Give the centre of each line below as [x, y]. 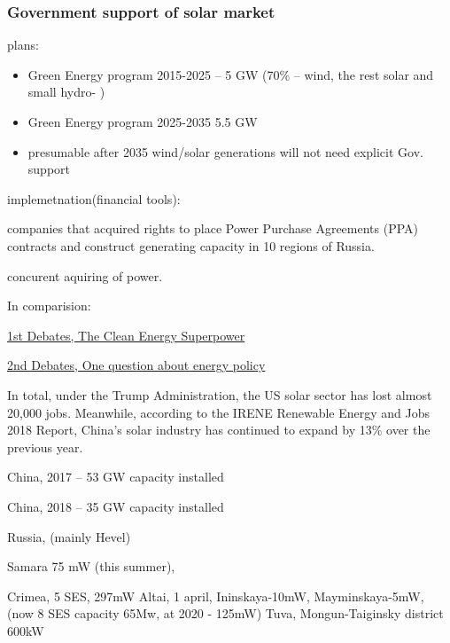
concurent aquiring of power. [85, 275]
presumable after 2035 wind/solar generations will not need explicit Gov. [225, 151]
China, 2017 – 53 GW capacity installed [116, 477]
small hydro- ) [66, 92]
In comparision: [49, 306]
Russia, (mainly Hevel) [69, 536]
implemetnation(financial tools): [94, 198]
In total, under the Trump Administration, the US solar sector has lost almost [220, 394]
